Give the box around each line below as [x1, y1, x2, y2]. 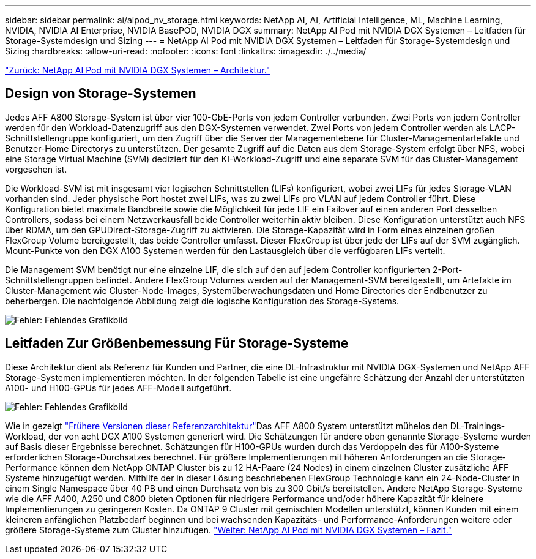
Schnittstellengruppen [5, 274, 94, 285]
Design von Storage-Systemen [5, 86, 196, 102]
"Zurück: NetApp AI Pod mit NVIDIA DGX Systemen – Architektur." [5, 65, 270, 75]
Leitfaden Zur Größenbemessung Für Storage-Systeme [5, 336, 349, 351]
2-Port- [433, 264, 463, 275]
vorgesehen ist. [5, 163, 67, 174]
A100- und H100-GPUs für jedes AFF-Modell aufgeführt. [5, 382, 232, 393]
